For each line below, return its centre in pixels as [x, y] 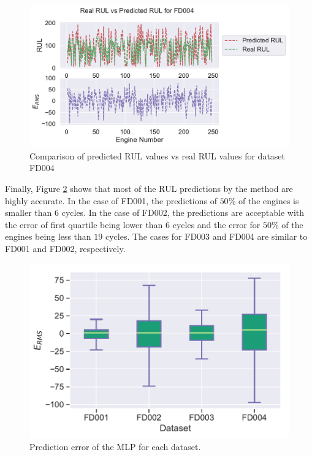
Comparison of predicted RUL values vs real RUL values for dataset [158, 155]
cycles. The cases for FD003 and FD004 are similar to [206, 236]
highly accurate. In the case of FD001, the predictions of [111, 200]
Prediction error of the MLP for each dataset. [115, 446]
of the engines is [268, 200]
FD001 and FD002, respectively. [65, 249]
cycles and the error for [216, 224]
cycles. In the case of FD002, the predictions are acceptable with [183, 212]
